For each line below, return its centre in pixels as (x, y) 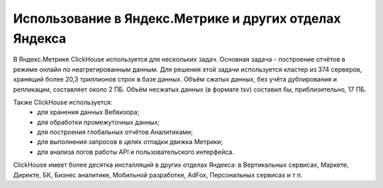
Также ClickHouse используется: (63, 102)
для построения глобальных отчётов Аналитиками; (115, 132)
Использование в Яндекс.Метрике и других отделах (177, 18)
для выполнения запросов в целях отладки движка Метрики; (130, 142)
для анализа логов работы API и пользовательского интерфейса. (136, 152)
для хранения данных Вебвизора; (88, 112)
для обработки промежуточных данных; (98, 122)
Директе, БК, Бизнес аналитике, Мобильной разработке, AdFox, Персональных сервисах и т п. (158, 175)
